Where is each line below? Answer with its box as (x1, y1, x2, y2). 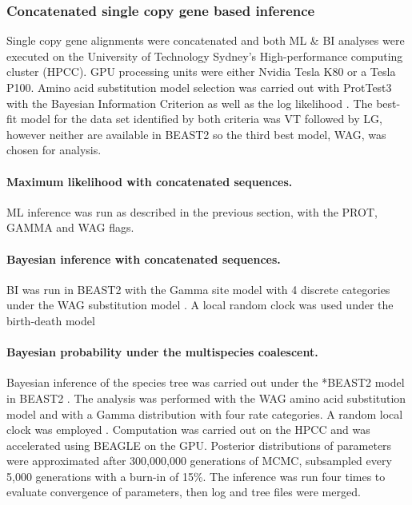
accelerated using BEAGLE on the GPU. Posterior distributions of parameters (6, 436, 392, 453)
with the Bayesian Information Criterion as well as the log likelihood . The (6, 94, 373, 111)
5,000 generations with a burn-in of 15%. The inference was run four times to (6, 467, 386, 484)
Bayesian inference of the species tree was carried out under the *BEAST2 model (6, 374, 405, 391)
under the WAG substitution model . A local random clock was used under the (6, 296, 394, 313)
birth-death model (6, 312, 95, 328)
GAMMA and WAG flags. (6, 219, 134, 236)
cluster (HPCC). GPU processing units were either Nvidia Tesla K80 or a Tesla (6, 63, 396, 80)
